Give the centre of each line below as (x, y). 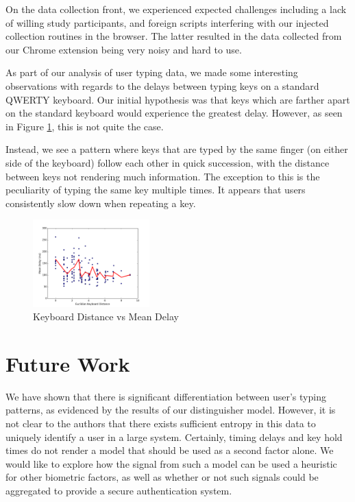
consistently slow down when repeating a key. (101, 203)
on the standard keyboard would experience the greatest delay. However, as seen (174, 113)
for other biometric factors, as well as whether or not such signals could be (162, 477)
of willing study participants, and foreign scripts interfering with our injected (167, 22)
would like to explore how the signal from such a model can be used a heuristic (171, 463)
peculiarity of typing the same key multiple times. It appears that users (156, 190)
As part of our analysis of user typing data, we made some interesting (152, 72)
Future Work (68, 363)
